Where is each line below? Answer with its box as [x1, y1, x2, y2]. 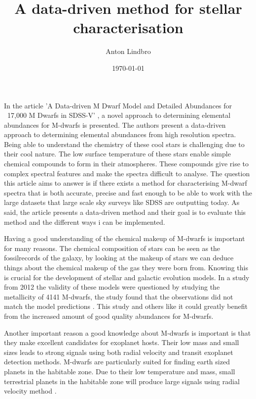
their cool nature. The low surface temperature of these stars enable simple [4, 149, 231, 159]
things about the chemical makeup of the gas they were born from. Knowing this [4, 262, 249, 272]
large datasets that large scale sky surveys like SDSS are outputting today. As [4, 197, 240, 207]
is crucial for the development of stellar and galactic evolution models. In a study [4, 272, 250, 282]
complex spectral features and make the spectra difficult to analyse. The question [4, 168, 250, 178]
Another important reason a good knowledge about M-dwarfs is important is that [4, 327, 251, 338]
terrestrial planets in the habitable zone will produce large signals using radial [4, 376, 240, 386]
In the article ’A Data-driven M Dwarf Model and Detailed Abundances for [4, 100, 232, 110]
